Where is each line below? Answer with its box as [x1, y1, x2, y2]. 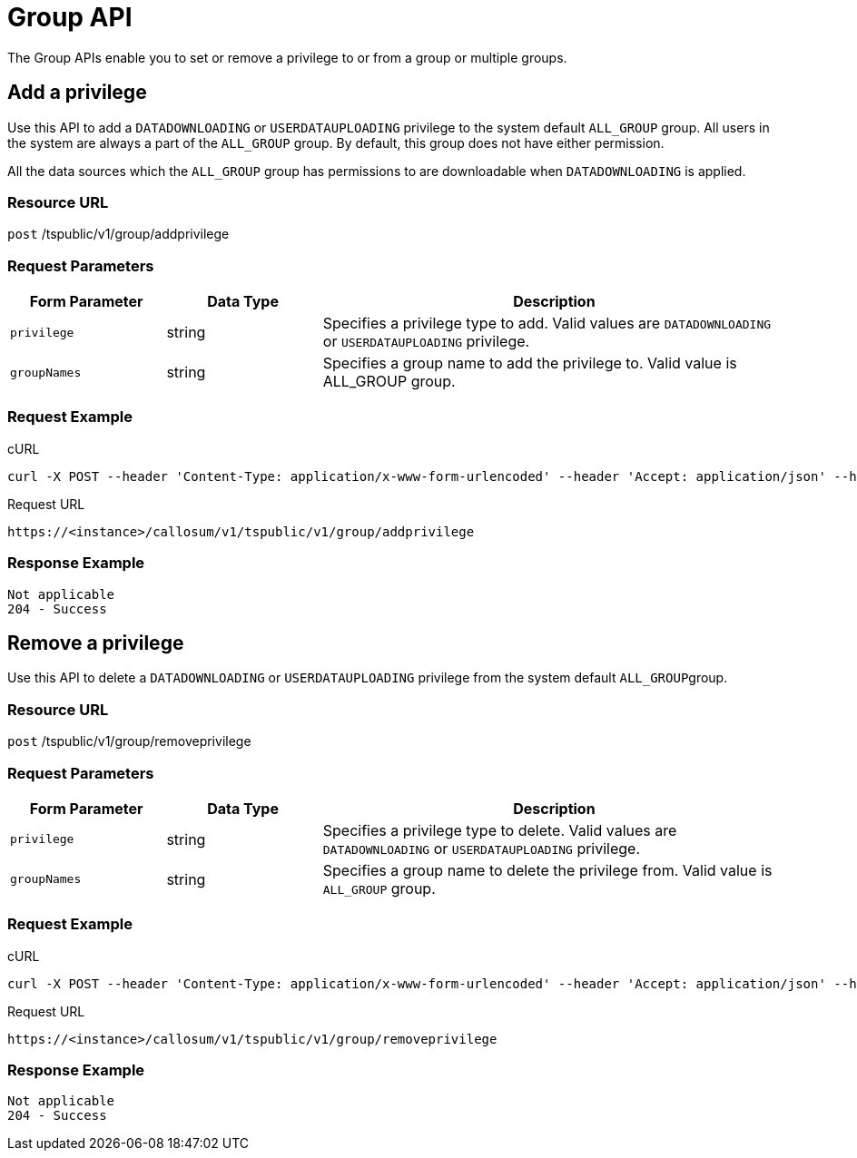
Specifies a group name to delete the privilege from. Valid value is [322, 860, 773, 879]
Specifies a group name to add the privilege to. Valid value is [322, 354, 737, 373]
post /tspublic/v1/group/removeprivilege [7, 733, 251, 750]
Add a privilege [7, 81, 147, 104]
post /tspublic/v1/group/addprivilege [7, 226, 230, 242]
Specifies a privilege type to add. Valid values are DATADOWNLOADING [322, 314, 772, 333]
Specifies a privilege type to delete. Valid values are [322, 820, 677, 839]
